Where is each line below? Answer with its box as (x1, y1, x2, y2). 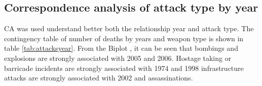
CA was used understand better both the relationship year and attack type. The (4, 23, 254, 34)
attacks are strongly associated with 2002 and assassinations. (4, 72, 193, 83)
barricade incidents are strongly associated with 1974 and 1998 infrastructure (4, 62, 244, 73)
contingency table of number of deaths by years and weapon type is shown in (4, 33, 244, 43)
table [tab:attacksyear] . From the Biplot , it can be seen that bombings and (4, 43, 238, 53)
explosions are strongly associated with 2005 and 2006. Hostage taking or (4, 52, 232, 63)
